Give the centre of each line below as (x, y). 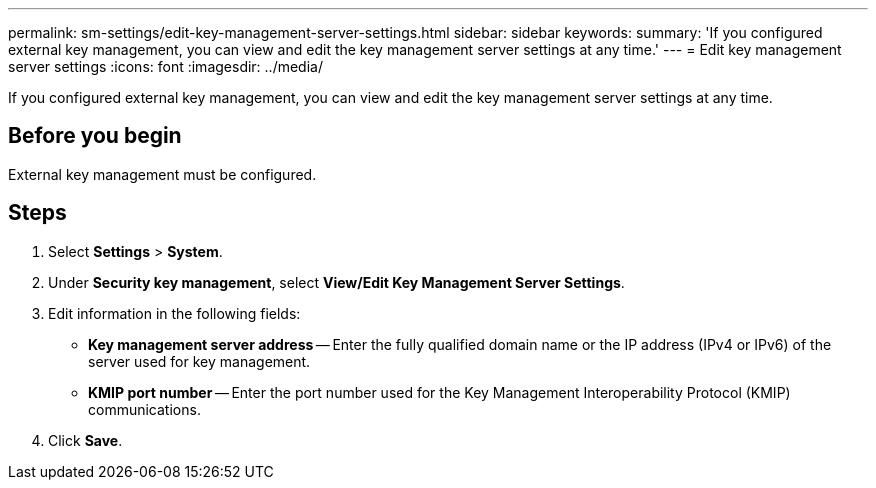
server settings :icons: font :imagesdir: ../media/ (165, 66)
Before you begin (95, 136)
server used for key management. (199, 361)
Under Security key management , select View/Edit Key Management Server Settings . (336, 282)
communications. (144, 409)
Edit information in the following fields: (174, 313)
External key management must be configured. (162, 174)
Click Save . (85, 440)
